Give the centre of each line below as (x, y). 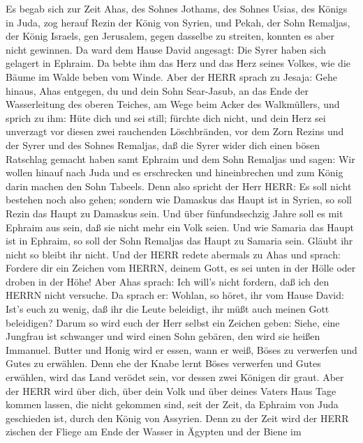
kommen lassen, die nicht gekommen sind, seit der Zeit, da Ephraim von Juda (172, 404)
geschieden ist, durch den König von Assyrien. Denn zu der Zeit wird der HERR (177, 418)
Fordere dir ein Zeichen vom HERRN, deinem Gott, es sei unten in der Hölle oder (181, 268)
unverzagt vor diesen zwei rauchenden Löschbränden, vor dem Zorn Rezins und (175, 131)
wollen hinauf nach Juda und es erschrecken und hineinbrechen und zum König (175, 172)
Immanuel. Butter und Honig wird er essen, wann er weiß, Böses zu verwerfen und (181, 349)
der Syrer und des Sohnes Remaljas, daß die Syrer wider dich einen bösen (163, 145)
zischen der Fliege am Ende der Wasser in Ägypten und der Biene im (154, 432)
